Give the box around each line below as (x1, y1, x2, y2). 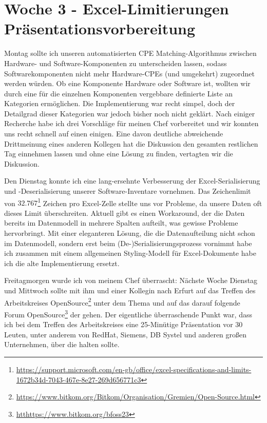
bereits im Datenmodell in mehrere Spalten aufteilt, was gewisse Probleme (4, 217, 238, 228)
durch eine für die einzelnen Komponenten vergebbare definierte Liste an (4, 88, 233, 98)
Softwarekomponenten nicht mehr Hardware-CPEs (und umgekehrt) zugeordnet (4, 68, 255, 78)
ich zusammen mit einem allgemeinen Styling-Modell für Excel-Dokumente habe (4, 248, 256, 258)
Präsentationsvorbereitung (4, 18, 196, 39)
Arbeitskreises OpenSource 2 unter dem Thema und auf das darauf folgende (4, 295, 240, 308)
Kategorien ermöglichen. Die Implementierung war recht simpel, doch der (4, 98, 235, 109)
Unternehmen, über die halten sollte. (4, 339, 120, 350)
